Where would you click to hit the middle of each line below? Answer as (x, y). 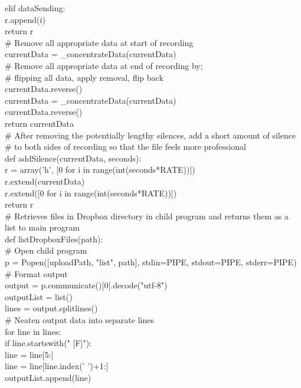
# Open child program (46, 250)
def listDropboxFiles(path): (54, 239)
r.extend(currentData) (45, 181)
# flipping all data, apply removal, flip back (84, 77)
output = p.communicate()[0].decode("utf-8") (86, 285)
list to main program (42, 227)
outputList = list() (39, 296)
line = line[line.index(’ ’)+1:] (57, 366)
